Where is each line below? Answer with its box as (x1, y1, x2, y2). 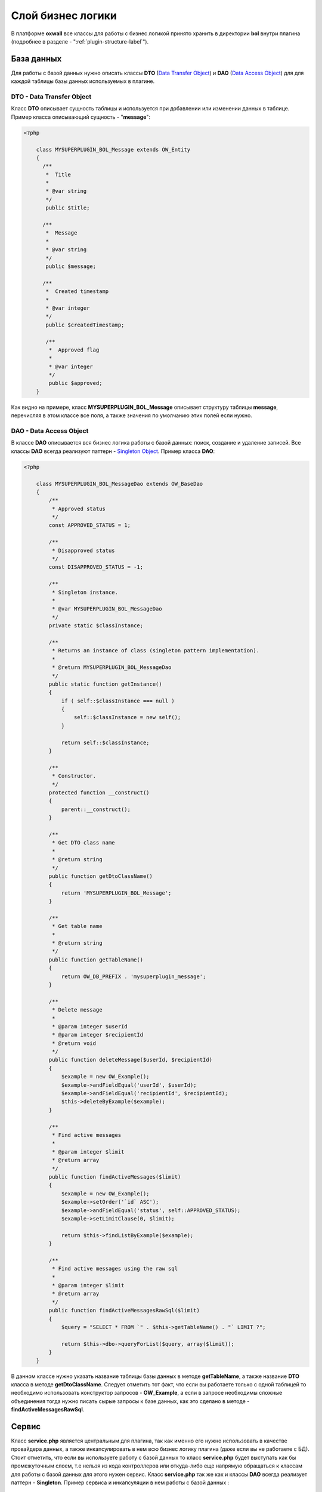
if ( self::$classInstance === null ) (61, 697, 175, 704)
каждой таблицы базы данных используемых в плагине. (11, 78, 155, 85)
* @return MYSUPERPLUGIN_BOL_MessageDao (51, 664, 172, 671)
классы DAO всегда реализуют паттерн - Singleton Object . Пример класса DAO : (11, 448, 215, 455)
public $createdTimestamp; (45, 321, 125, 328)
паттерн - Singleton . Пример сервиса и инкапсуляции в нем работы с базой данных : (11, 1479, 230, 1486)
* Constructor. (51, 773, 97, 779)
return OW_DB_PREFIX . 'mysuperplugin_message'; (61, 973, 206, 980)
